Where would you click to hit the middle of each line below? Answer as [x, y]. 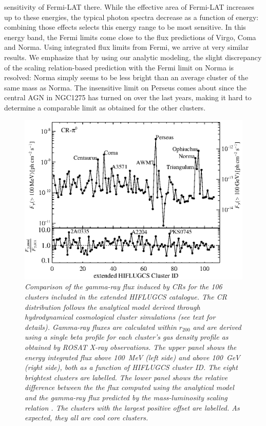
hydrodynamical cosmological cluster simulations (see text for [120, 317]
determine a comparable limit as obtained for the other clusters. [105, 107]
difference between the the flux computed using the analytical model [129, 387]
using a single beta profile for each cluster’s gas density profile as [127, 337]
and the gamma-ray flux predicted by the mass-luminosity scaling [126, 397]
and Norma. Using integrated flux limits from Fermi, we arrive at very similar [127, 47]
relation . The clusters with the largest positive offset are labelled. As [132, 407]
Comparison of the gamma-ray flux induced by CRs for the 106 [123, 286]
